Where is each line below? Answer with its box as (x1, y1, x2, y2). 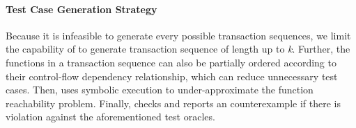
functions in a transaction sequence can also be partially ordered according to (6, 55, 336, 69)
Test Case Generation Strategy (6, 1, 157, 16)
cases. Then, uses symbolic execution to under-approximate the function (6, 82, 314, 97)
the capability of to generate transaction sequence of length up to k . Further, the (6, 42, 350, 56)
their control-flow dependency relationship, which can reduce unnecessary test (6, 68, 338, 83)
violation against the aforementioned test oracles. (6, 109, 215, 124)
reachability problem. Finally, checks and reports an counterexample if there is (6, 95, 341, 110)
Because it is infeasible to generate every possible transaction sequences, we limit (6, 28, 351, 42)
